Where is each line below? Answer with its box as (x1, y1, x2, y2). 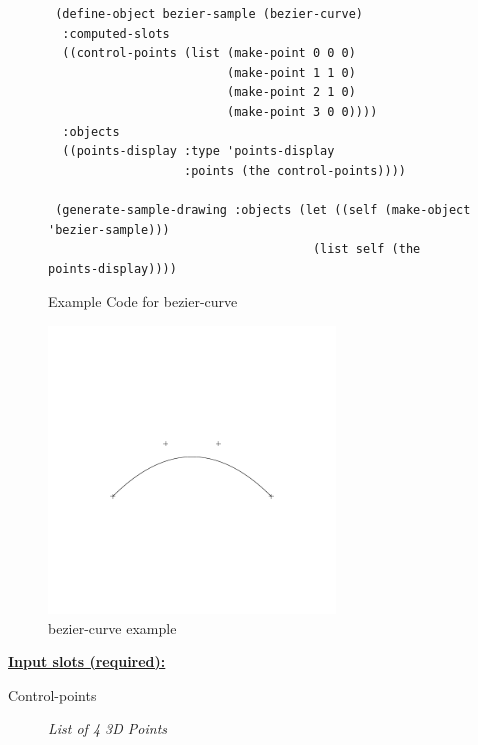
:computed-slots (62, 26, 170, 41)
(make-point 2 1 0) (226, 85, 356, 100)
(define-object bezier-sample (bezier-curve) (55, 7, 363, 21)
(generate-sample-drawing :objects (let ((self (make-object (55, 202, 471, 217)
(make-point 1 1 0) (226, 65, 356, 80)
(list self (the (312, 242, 421, 257)
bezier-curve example (48, 617, 177, 638)
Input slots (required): (8, 651, 166, 672)
